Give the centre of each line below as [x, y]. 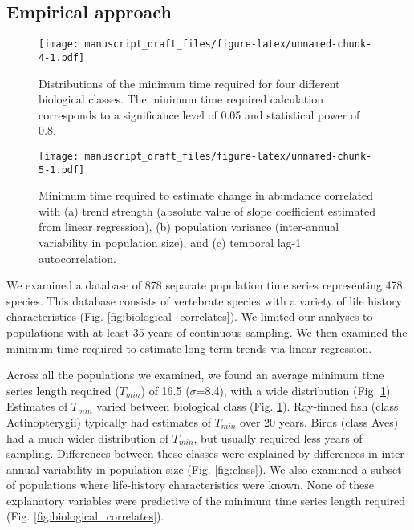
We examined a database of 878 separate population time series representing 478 [205, 285]
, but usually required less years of [278, 437]
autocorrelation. [77, 258]
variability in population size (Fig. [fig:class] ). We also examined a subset [222, 469]
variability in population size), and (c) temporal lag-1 [170, 242]
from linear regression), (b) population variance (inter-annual [189, 227]
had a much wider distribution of [88, 437]
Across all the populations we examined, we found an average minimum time [195, 375]
